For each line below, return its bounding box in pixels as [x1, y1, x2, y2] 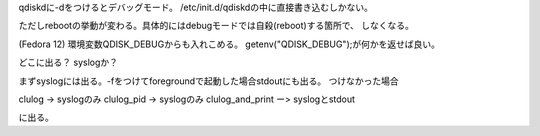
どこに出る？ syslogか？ [18, 56, 119, 69]
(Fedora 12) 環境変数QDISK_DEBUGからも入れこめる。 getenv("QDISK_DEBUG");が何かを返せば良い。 [18, 38, 440, 50]
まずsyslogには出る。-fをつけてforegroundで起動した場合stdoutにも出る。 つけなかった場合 [18, 75, 399, 87]
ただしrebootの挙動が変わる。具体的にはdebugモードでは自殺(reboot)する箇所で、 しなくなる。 [18, 20, 415, 32]
